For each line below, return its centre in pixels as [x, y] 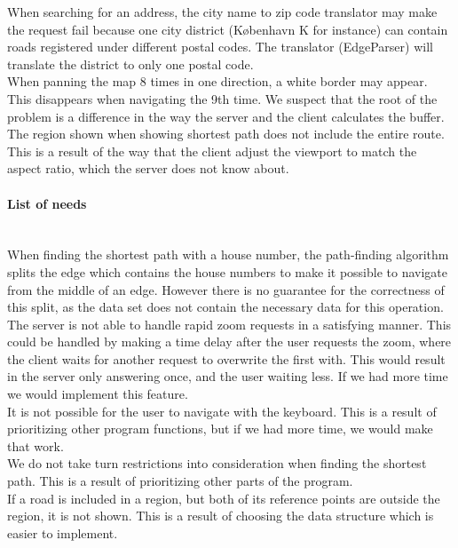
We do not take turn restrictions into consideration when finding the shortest [217, 463]
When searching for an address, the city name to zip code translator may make [222, 12]
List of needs [47, 203]
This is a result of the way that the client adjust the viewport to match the [212, 151]
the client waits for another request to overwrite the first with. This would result [226, 358]
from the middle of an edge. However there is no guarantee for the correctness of [226, 289]
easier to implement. [63, 532]
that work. [36, 445]
